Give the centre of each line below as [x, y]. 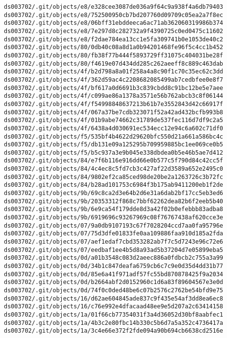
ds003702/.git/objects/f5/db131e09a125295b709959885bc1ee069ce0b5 [114, 145]
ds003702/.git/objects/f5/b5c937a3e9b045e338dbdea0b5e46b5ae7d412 [114, 152]
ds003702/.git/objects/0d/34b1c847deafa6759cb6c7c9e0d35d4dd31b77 [114, 266]
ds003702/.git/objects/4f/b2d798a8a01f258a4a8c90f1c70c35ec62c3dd [114, 72]
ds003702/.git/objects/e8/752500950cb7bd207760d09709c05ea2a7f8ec [114, 15]
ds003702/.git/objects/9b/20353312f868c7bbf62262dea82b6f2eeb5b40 [114, 201]
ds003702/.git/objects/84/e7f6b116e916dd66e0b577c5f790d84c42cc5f [114, 161]
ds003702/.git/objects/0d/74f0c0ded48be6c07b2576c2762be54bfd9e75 [114, 290]
